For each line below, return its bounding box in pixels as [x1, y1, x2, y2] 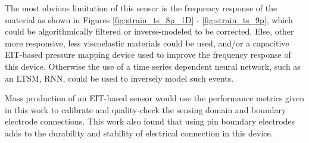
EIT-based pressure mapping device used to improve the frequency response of [5, 48, 291, 61]
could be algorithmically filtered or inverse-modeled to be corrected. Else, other [5, 25, 294, 38]
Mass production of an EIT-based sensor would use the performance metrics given [5, 92, 304, 104]
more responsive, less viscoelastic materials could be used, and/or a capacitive [5, 36, 289, 49]
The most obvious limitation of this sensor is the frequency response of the [5, 2, 277, 14]
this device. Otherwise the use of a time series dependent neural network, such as [5, 60, 301, 72]
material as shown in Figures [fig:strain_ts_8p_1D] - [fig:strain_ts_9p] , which [5, 13, 293, 26]
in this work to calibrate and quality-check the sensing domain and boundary [5, 103, 286, 116]
